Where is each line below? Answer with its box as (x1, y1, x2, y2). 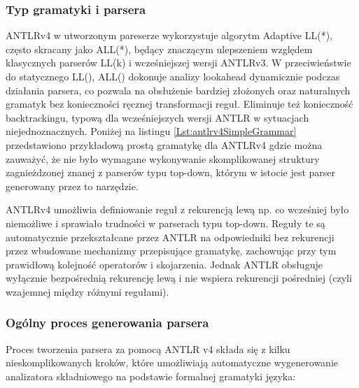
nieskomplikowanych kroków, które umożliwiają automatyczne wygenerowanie (6, 355, 339, 370)
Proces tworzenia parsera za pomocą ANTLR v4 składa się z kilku (6, 341, 290, 356)
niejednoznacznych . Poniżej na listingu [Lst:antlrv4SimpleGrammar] (6, 124, 297, 138)
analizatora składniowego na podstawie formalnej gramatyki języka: (6, 368, 296, 383)
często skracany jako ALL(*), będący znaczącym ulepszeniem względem (6, 41, 313, 56)
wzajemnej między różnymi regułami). (6, 284, 169, 299)
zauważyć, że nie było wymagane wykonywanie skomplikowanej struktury (6, 151, 320, 166)
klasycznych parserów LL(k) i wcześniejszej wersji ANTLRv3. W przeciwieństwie (6, 55, 351, 70)
